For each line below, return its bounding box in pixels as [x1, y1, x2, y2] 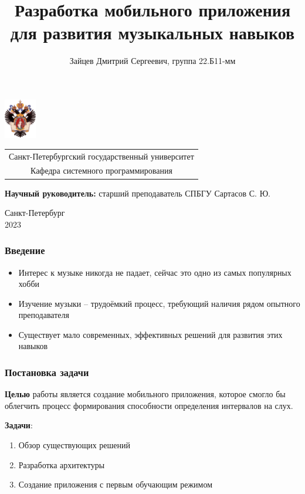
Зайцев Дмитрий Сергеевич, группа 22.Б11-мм [69, 55, 236, 67]
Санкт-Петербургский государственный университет [9, 150, 194, 162]
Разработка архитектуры [18, 458, 105, 471]
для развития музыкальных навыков [10, 21, 295, 45]
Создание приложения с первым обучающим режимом [18, 478, 213, 490]
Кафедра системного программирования [30, 164, 172, 177]
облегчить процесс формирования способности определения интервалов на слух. [5, 399, 293, 411]
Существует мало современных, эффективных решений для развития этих [18, 328, 283, 340]
